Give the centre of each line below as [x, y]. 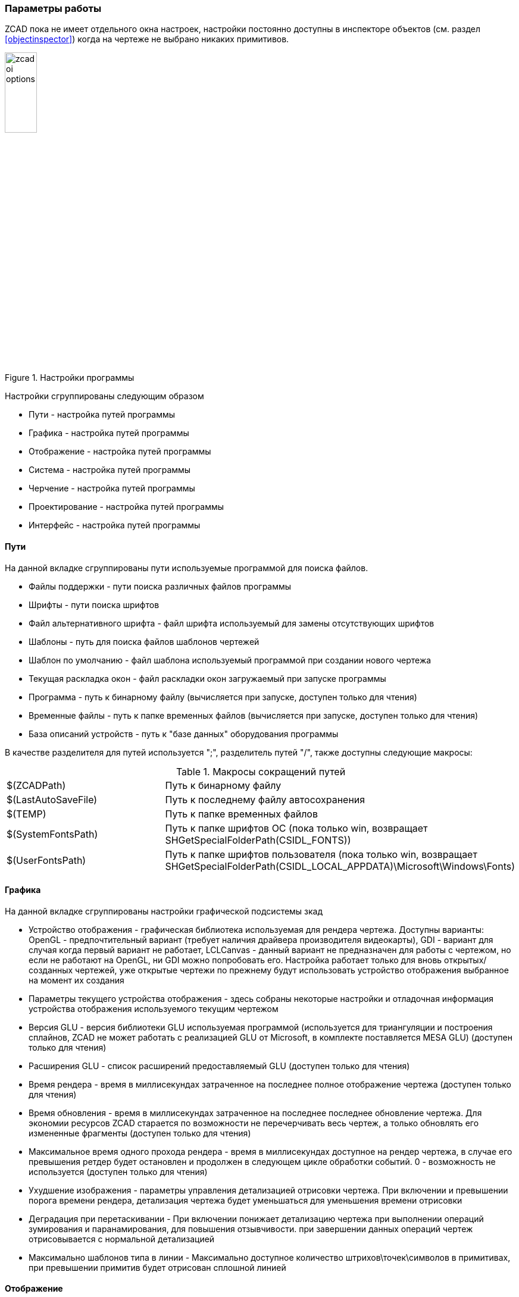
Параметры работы [53, 8]
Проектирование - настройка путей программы [126, 507]
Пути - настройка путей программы [102, 415]
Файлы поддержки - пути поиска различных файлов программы [160, 586]
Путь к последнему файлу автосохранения [265, 799]
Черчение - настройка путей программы [112, 488]
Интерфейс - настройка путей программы [115, 525]
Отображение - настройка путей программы [120, 452]
